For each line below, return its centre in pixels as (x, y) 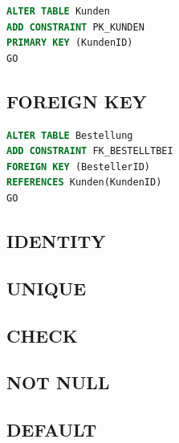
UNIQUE (47, 288)
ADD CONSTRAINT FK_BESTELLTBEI (90, 151)
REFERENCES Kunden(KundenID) (84, 183)
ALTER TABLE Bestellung (70, 135)
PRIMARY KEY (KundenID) (70, 43)
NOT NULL (58, 382)
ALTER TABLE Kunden (58, 11)
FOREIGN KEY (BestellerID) (79, 167)
